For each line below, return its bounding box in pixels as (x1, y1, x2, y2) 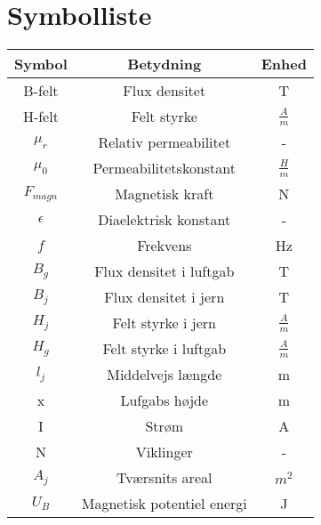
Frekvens (137, 235, 192, 256)
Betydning (127, 53, 202, 75)
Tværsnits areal (116, 467, 213, 489)
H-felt (22, 106, 59, 127)
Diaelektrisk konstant (98, 209, 231, 230)
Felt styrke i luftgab (102, 338, 227, 359)
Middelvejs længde (107, 364, 222, 385)
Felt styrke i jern (112, 312, 216, 334)
